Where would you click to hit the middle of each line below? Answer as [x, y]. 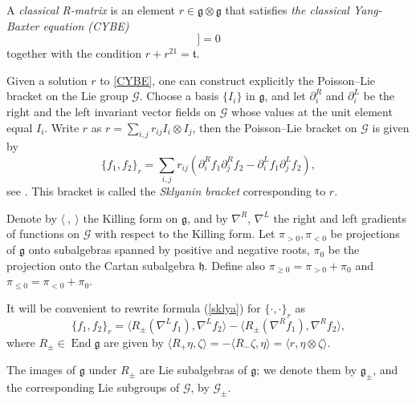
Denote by [32, 218]
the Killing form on [131, 218]
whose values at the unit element [312, 111]
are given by [134, 342]
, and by [208, 218]
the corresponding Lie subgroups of [93, 387]
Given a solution [47, 80]
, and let [285, 96]
